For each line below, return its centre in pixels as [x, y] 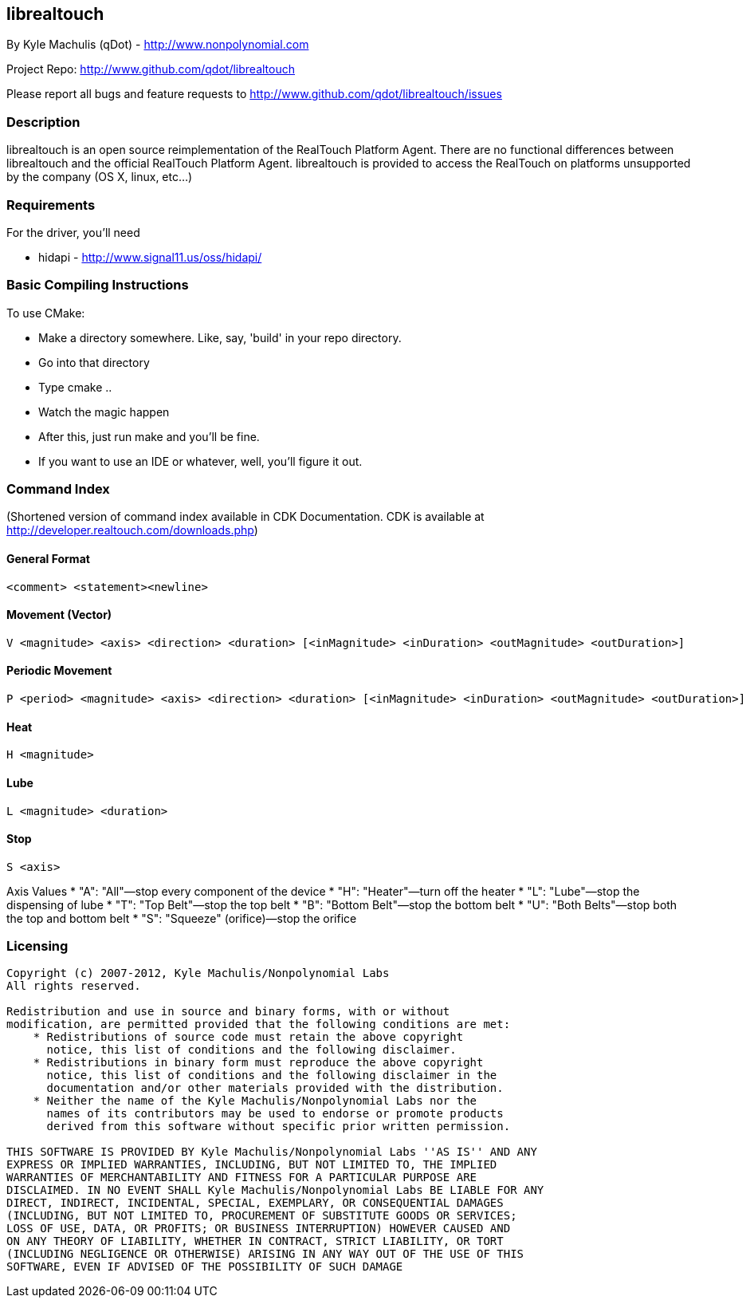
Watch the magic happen [104, 412]
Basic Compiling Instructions [98, 285]
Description [43, 122]
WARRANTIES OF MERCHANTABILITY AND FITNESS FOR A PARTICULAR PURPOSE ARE [242, 1178]
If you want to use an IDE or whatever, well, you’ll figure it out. [200, 461]
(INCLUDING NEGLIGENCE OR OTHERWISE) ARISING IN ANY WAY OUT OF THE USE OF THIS [265, 1254]
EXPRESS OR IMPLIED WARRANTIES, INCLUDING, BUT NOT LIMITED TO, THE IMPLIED [252, 1165]
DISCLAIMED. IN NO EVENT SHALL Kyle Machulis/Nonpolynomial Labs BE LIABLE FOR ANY [275, 1190]
